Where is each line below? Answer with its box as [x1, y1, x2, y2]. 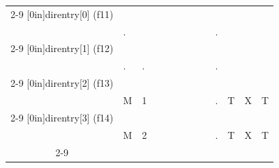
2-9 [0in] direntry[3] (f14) [10, 110, 114, 124]
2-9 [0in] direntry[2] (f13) [10, 76, 114, 90]
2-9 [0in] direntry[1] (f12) [10, 41, 114, 56]
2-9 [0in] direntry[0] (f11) [10, 6, 114, 21]
